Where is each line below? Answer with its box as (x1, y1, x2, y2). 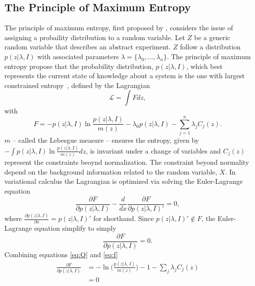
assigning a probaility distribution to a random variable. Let (4, 32, 185, 42)
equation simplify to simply (34, 223, 116, 233)
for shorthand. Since (93, 213, 154, 223)
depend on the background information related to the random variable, (4, 166, 217, 176)
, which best (186, 61, 223, 71)
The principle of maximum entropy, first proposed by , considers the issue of (4, 22, 233, 33)
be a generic (194, 32, 231, 42)
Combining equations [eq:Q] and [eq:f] (4, 249, 118, 260)
